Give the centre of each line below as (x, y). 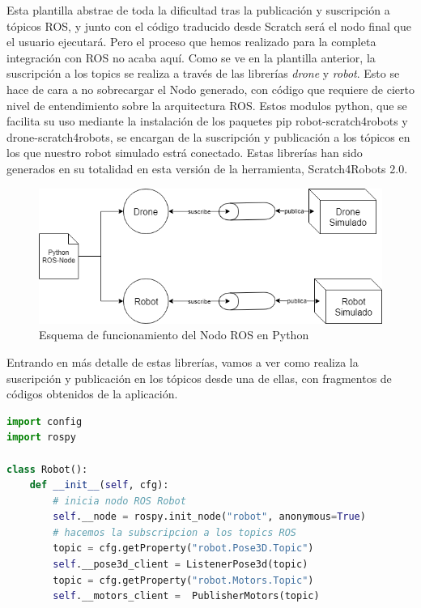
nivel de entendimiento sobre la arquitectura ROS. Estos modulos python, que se (207, 105)
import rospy (41, 438)
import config (45, 421)
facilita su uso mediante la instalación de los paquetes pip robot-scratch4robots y (207, 121)
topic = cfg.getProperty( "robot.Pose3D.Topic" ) (183, 548)
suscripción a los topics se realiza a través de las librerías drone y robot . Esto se (203, 73)
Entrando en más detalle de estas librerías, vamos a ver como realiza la (183, 361)
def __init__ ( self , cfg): (99, 485)
